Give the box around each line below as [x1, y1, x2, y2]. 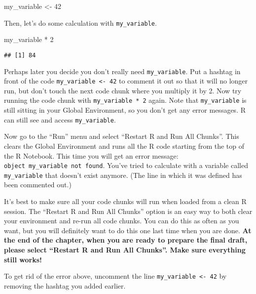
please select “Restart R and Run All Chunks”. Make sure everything [4, 244, 246, 254]
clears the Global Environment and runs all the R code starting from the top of [4, 140, 245, 151]
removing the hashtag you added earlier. [4, 280, 126, 291]
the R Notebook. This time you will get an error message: [4, 150, 179, 161]
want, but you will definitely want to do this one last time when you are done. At [4, 225, 252, 235]
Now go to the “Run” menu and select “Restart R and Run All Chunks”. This [4, 131, 239, 141]
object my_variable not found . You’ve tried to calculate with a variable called [4, 160, 248, 170]
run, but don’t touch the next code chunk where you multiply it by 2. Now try [4, 85, 242, 95]
